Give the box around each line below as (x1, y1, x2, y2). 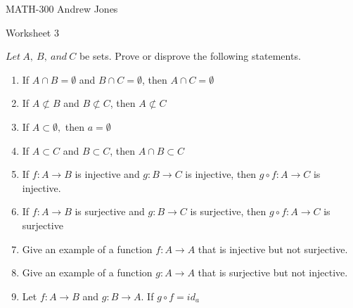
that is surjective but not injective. (198, 265, 348, 280)
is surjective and (75, 204, 145, 219)
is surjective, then (190, 204, 267, 219)
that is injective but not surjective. (198, 241, 348, 256)
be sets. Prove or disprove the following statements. (79, 49, 301, 63)
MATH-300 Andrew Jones (6, 1, 118, 15)
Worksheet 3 (6, 25, 59, 39)
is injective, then (185, 167, 257, 181)
